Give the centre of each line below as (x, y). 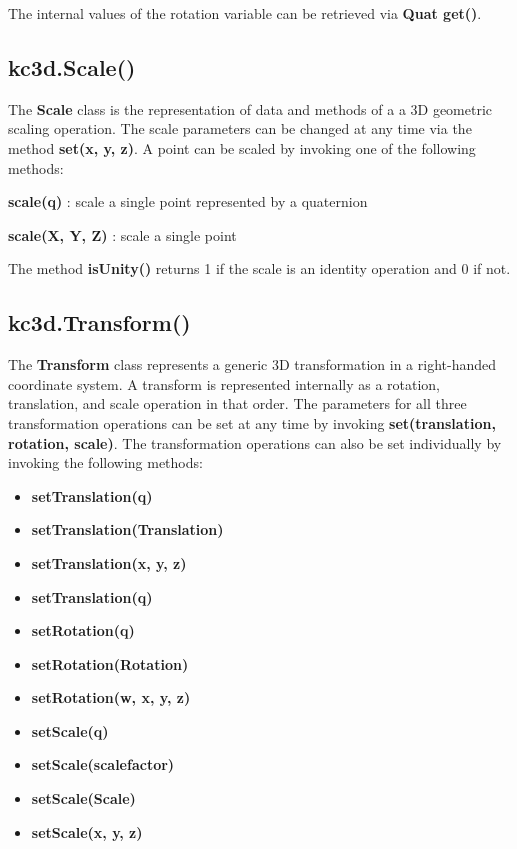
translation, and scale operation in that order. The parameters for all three (237, 403)
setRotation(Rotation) (110, 663)
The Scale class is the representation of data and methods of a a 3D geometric (250, 108)
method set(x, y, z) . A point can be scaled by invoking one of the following (242, 147)
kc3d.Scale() (72, 66)
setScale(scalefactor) (103, 764)
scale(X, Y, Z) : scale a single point (122, 234)
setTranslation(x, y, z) (109, 562)
